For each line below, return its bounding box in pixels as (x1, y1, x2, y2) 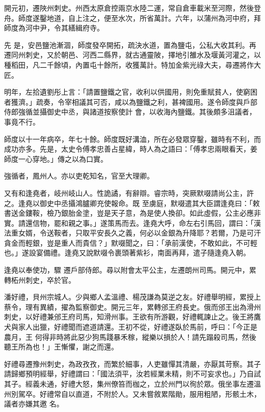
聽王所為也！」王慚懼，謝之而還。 (4, 341, 118, 352)
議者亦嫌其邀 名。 (4, 398, 64, 409)
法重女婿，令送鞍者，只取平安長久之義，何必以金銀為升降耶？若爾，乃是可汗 (4, 227, 261, 238)
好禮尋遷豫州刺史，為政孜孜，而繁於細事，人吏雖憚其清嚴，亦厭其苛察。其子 (4, 358, 261, 369)
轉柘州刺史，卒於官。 (4, 274, 75, 285)
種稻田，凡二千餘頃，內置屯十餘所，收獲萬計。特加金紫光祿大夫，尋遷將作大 (4, 59, 261, 70)
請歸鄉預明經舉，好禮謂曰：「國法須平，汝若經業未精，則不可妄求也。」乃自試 (4, 368, 261, 379)
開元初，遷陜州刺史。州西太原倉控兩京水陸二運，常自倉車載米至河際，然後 (4, 3, 254, 13)
